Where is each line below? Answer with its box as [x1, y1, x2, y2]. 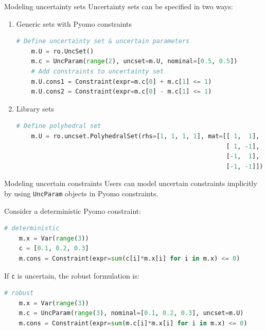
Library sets [16, 103, 54, 114]
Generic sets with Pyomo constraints [16, 18, 132, 29]
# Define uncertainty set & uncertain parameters [16, 38, 190, 45]
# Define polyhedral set [16, 122, 101, 130]
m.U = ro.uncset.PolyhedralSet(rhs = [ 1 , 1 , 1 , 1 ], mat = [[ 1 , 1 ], [31, 132, 260, 140]
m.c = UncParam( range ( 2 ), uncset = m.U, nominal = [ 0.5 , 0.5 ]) [31, 58, 238, 65]
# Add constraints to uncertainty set [31, 67, 164, 75]
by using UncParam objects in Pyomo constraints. [4, 188, 158, 198]
